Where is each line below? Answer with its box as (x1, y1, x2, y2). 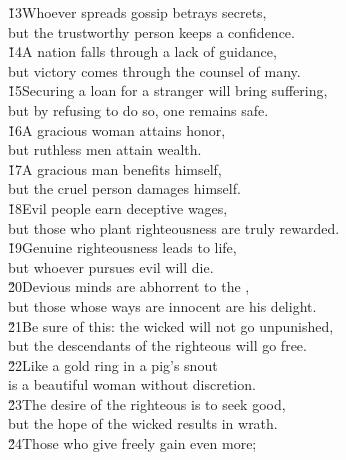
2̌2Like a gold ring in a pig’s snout (8, 354, 218, 375)
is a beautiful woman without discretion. (8, 374, 256, 395)
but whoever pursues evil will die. (8, 256, 214, 277)
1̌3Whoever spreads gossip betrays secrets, (8, 2, 267, 22)
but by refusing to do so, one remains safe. (8, 99, 269, 120)
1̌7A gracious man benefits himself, (8, 158, 222, 179)
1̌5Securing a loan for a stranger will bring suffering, (8, 80, 328, 101)
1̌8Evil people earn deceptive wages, (8, 197, 228, 218)
